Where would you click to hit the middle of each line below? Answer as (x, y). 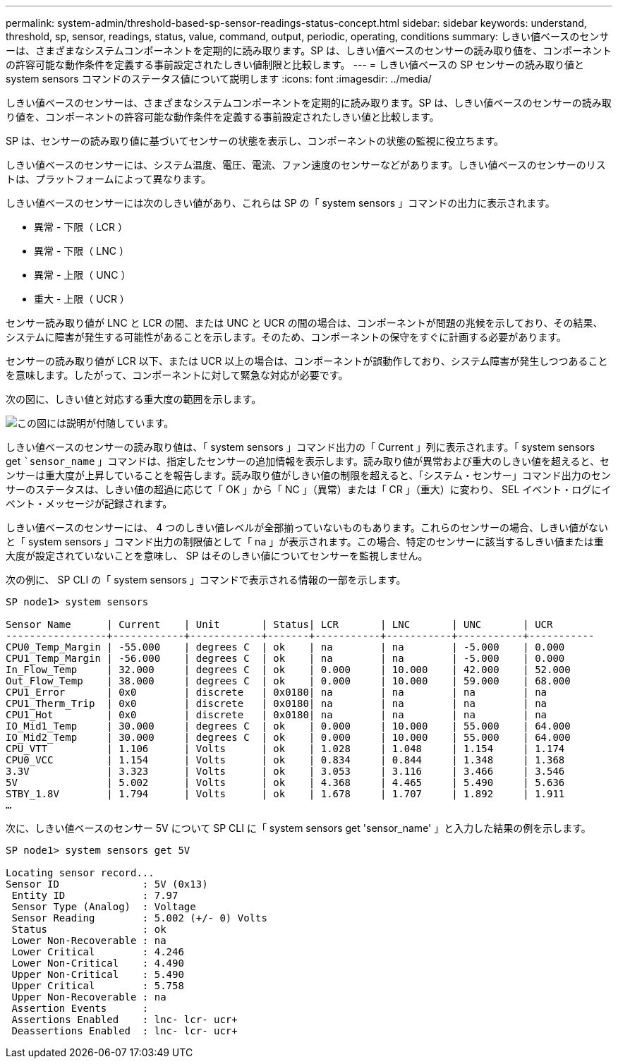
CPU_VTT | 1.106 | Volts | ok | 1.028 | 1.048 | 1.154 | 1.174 (285, 749)
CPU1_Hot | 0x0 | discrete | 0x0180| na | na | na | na (277, 715)
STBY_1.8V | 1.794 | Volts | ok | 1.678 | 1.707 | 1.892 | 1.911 (285, 794)
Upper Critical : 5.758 (98, 986)
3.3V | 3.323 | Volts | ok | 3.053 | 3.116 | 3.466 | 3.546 (285, 771)
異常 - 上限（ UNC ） (83, 275)
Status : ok (89, 929)
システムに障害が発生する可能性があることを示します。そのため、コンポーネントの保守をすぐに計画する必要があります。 (286, 337)
